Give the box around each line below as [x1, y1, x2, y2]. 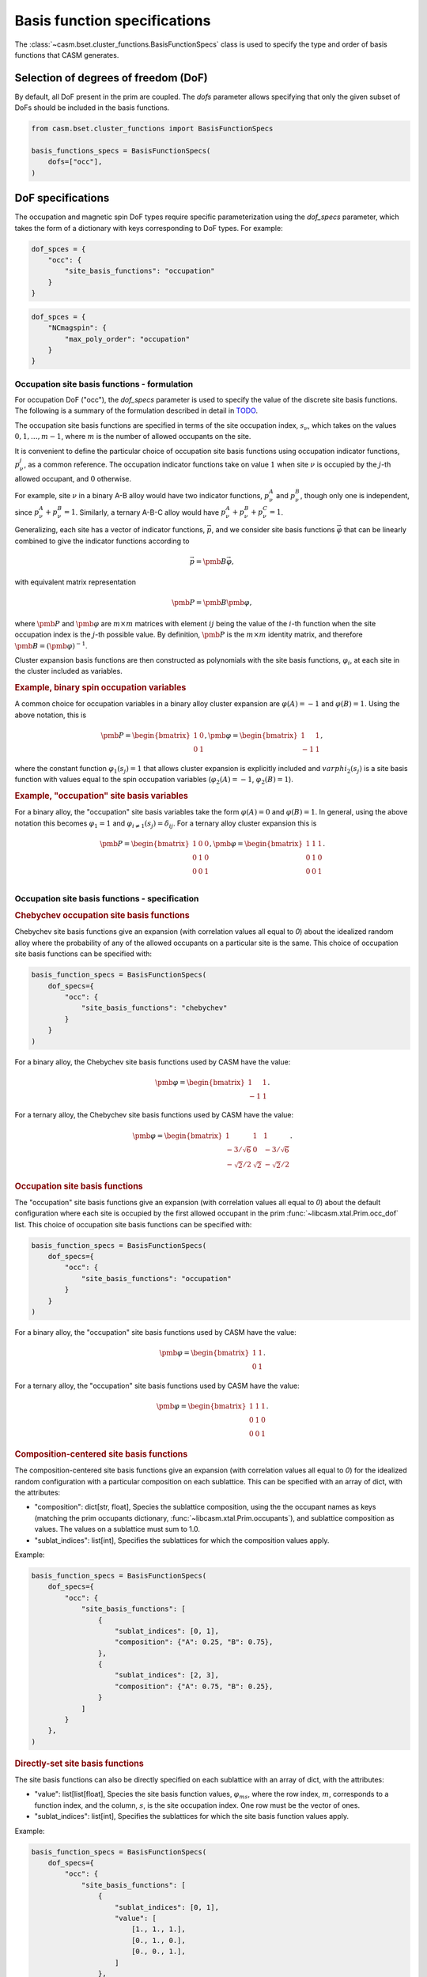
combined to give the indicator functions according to [14, 536, 190, 546]
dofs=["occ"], [47, 157, 103, 166]
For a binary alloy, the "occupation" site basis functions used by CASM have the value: [14, 1328, 297, 1337]
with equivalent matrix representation [14, 577, 137, 587]
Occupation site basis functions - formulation [14, 378, 194, 389]
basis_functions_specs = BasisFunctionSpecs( [31, 146, 211, 155]
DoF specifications [14, 191, 110, 205]
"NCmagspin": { [47, 323, 107, 332]
